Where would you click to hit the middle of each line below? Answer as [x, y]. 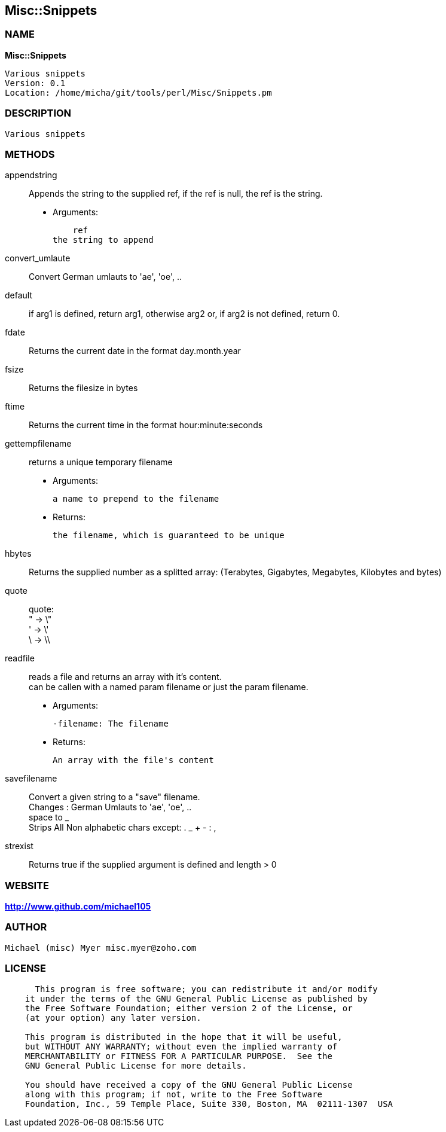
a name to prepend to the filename [136, 499]
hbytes [18, 554]
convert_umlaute [38, 258]
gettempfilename [38, 444]
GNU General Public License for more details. [136, 1065]
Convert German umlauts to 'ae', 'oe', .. [105, 277]
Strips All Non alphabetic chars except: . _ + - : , [123, 828]
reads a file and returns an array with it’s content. [125, 677]
